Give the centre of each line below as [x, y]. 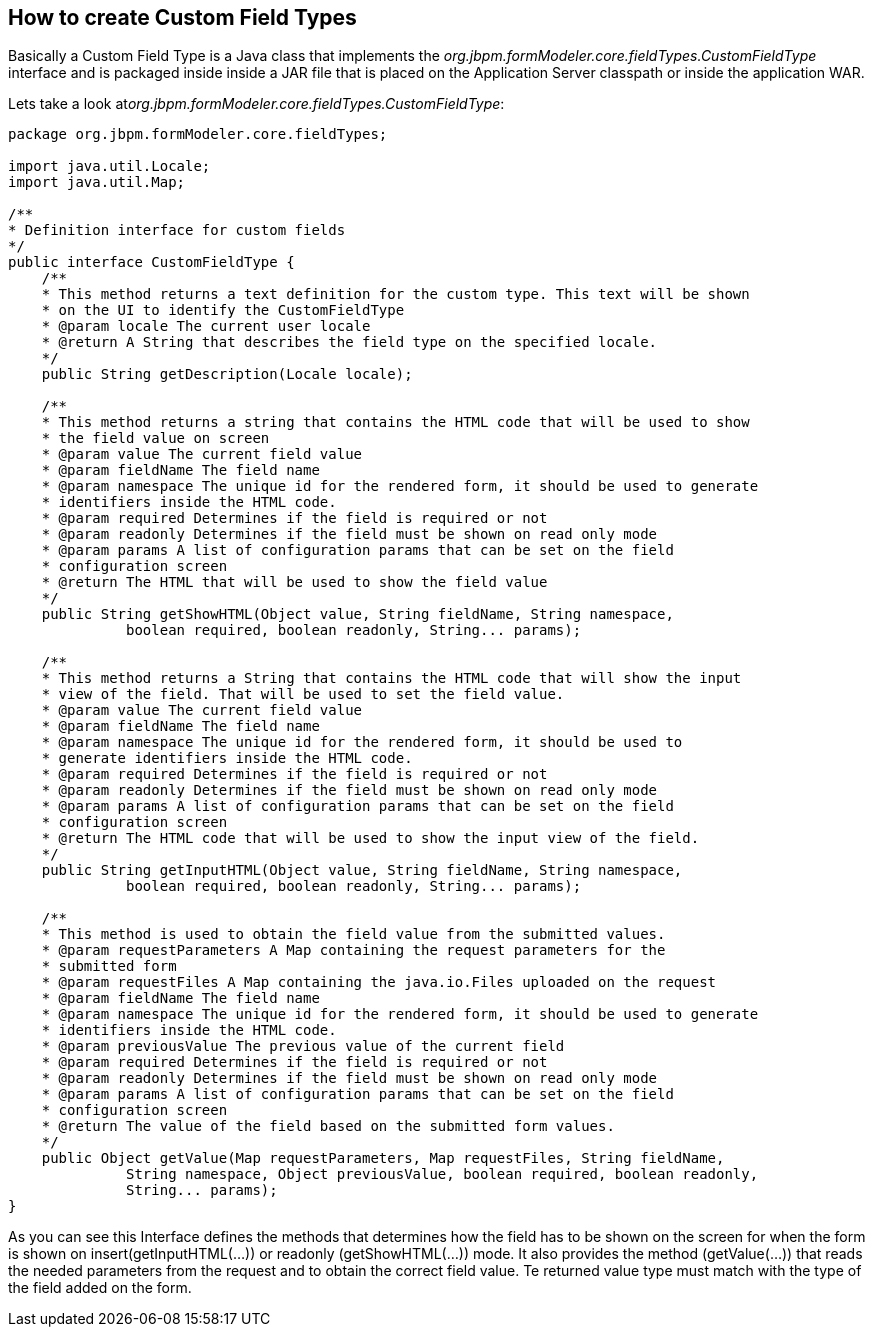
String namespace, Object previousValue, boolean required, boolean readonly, [442, 1174]
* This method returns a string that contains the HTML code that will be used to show [395, 422]
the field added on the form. [100, 1288]
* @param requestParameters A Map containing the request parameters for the [353, 950]
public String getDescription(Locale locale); [227, 374]
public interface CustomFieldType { [151, 262]
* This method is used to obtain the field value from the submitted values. [353, 934]
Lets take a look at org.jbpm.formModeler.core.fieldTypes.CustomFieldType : [256, 104]
